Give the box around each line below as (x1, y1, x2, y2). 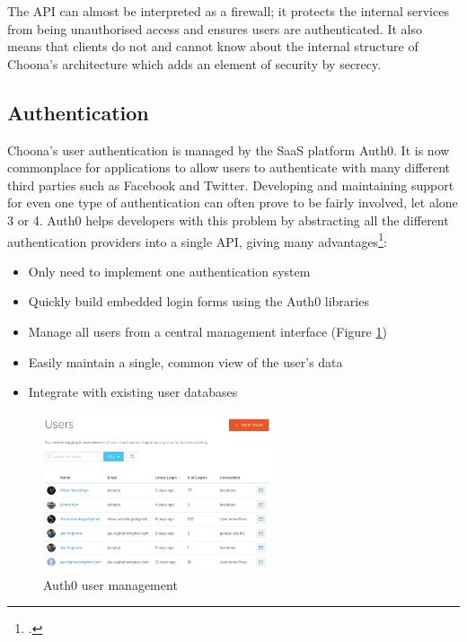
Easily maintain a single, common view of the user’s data (28, 352, 343, 371)
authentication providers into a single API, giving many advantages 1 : (7, 229, 387, 251)
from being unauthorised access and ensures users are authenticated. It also (7, 19, 423, 38)
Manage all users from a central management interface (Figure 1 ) (28, 321, 387, 340)
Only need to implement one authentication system (28, 261, 311, 280)
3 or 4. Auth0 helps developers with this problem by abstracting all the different (7, 210, 449, 229)
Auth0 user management (43, 575, 178, 594)
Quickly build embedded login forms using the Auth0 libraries (28, 292, 369, 311)
